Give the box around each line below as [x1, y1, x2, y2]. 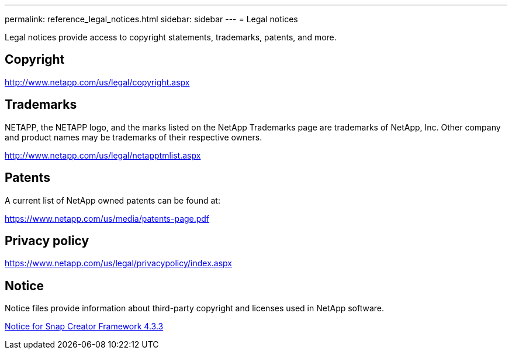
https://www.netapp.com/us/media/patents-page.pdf [5, 213, 210, 224]
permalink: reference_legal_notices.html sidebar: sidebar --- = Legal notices [5, 14, 298, 24]
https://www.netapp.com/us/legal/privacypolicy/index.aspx [5, 258, 232, 269]
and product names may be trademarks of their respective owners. [5, 132, 262, 142]
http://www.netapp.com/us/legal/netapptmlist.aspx [5, 150, 201, 160]
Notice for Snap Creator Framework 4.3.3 [5, 321, 164, 332]
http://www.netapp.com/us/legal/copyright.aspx [5, 77, 190, 87]
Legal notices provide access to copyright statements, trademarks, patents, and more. [5, 32, 337, 42]
